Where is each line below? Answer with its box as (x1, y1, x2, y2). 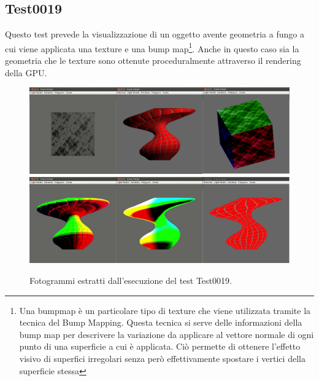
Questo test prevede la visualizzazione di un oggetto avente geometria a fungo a (5, 28, 304, 41)
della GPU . (5, 66, 47, 79)
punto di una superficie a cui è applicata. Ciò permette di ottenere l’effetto (19, 340, 301, 353)
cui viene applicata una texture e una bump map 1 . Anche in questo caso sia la (5, 40, 299, 55)
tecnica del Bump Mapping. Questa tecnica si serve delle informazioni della (19, 316, 302, 329)
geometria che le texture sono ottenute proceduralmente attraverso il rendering (5, 54, 301, 67)
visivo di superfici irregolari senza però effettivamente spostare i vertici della (19, 352, 306, 364)
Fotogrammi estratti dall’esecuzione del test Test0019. (29, 273, 232, 286)
